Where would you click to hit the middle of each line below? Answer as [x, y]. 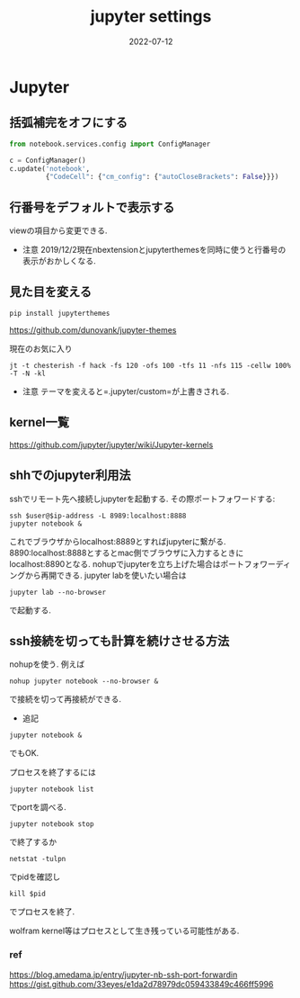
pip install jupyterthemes [60, 313]
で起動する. [31, 610]
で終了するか [33, 842]
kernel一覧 [40, 423]
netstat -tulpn [38, 859]
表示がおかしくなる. [59, 261]
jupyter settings [151, 17]
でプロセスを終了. [42, 912]
